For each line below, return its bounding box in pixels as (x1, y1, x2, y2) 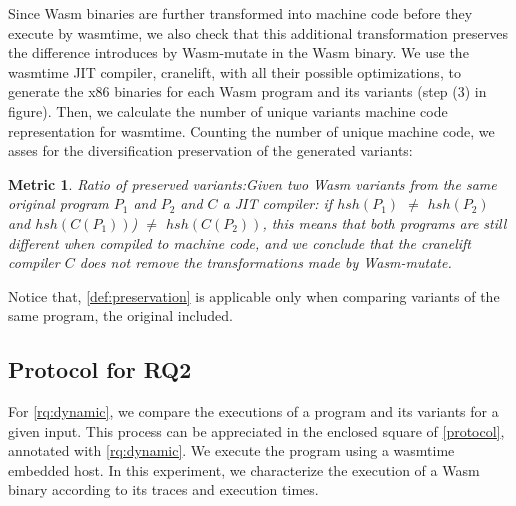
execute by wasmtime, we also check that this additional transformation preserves (8, 22, 508, 43)
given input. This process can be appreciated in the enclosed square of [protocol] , (8, 420, 505, 441)
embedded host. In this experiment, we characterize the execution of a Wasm (8, 459, 480, 480)
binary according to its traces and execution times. (8, 479, 319, 500)
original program (8, 193, 109, 214)
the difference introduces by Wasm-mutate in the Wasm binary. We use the (8, 42, 469, 63)
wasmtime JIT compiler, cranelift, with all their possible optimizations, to (8, 61, 461, 82)
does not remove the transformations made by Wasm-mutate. (79, 252, 452, 273)
